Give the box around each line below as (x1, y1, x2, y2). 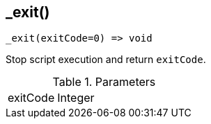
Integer (57, 91, 95, 105)
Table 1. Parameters (52, 75, 156, 89)
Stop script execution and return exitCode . (6, 53, 206, 66)
